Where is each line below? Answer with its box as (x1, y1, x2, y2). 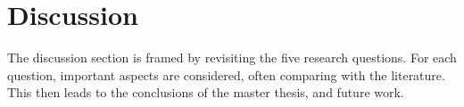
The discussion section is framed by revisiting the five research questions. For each (7, 48, 457, 67)
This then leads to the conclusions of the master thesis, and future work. (7, 83, 404, 102)
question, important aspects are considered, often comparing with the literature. (7, 65, 445, 84)
